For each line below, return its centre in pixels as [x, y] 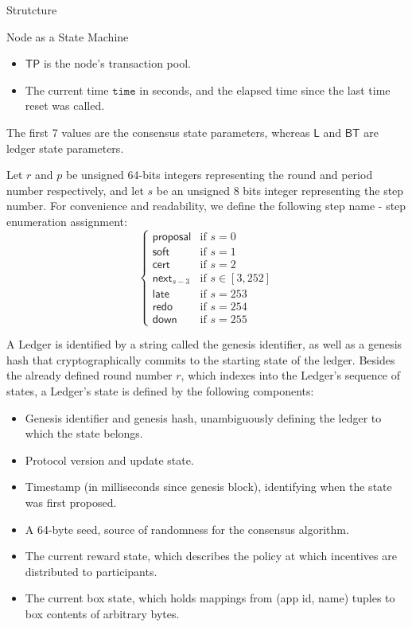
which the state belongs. [84, 433]
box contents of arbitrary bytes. [102, 613]
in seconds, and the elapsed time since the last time [265, 90]
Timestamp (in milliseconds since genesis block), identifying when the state [208, 487]
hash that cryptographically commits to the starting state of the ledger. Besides [201, 359]
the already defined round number [89, 375]
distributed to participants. [91, 571]
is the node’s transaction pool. [117, 63]
